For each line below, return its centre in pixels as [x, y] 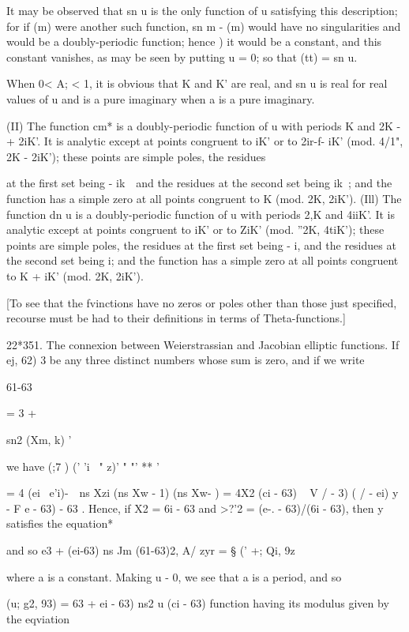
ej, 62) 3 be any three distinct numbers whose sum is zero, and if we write [186, 360]
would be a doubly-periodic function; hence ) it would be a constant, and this [194, 41]
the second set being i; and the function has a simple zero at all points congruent [203, 260]
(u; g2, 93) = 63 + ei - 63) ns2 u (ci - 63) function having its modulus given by [198, 603]
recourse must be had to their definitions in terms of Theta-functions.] [176, 318]
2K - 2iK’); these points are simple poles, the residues [136, 156]
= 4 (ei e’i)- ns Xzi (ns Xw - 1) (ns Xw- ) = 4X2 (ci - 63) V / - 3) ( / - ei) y [203, 493]
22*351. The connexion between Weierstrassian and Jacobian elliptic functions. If [203, 344]
